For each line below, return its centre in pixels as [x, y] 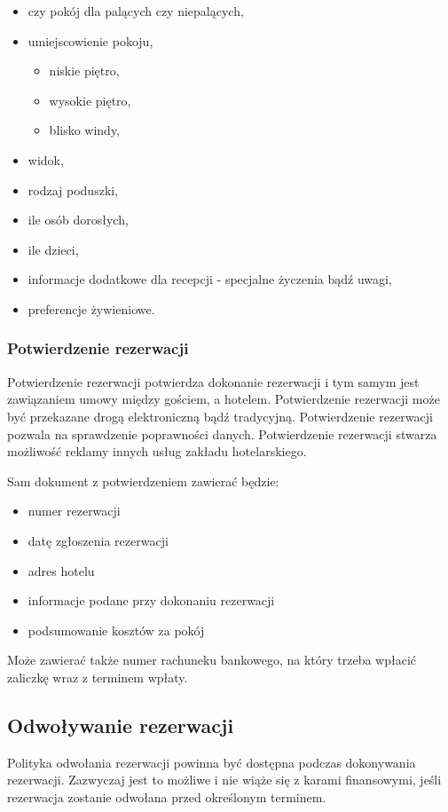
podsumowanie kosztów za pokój [116, 630]
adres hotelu [61, 570]
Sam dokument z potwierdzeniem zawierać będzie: [143, 481]
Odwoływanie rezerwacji [121, 725]
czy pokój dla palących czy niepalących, [136, 11]
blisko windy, [85, 130]
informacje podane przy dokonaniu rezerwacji [151, 600]
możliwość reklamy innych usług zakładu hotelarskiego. [157, 451]
